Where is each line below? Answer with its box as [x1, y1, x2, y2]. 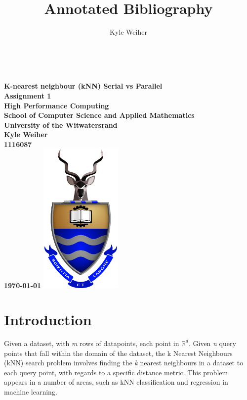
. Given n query [188, 338, 236, 348]
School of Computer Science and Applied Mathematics [4, 110, 195, 120]
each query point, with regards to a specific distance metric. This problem [4, 367, 228, 377]
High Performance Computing [4, 100, 109, 110]
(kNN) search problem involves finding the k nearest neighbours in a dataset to [4, 357, 244, 368]
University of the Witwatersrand [4, 119, 118, 130]
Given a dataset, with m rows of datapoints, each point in [4, 338, 179, 348]
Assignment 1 [4, 90, 51, 100]
